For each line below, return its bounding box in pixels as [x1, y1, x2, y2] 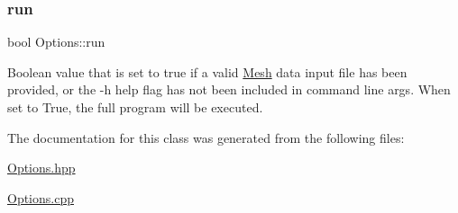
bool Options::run [7, 32, 105, 51]
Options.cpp [7, 188, 74, 207]
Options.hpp [7, 158, 76, 177]
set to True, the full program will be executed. [7, 98, 263, 116]
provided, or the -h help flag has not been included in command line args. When [7, 80, 451, 99]
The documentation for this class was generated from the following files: [7, 128, 405, 146]
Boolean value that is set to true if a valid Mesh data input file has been [7, 62, 408, 81]
